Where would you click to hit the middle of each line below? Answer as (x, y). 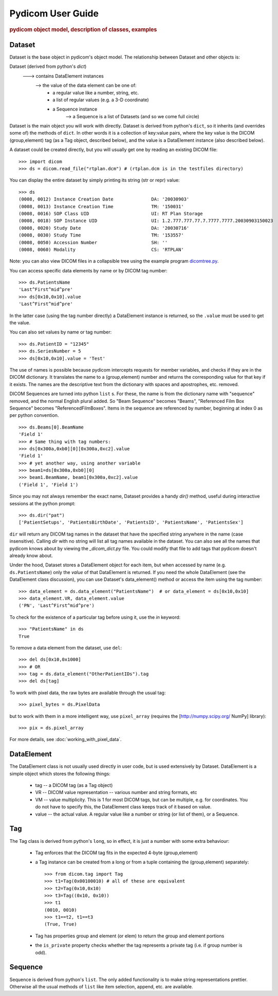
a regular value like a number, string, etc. (96, 93)
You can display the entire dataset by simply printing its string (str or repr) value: (95, 180)
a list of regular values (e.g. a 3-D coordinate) (101, 100)
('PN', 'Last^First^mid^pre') (57, 606)
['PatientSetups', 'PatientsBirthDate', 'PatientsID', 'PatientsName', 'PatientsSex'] (131, 522)
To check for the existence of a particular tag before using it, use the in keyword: (95, 617)
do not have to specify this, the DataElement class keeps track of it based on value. (123, 807)
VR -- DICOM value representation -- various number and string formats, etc (116, 792)
